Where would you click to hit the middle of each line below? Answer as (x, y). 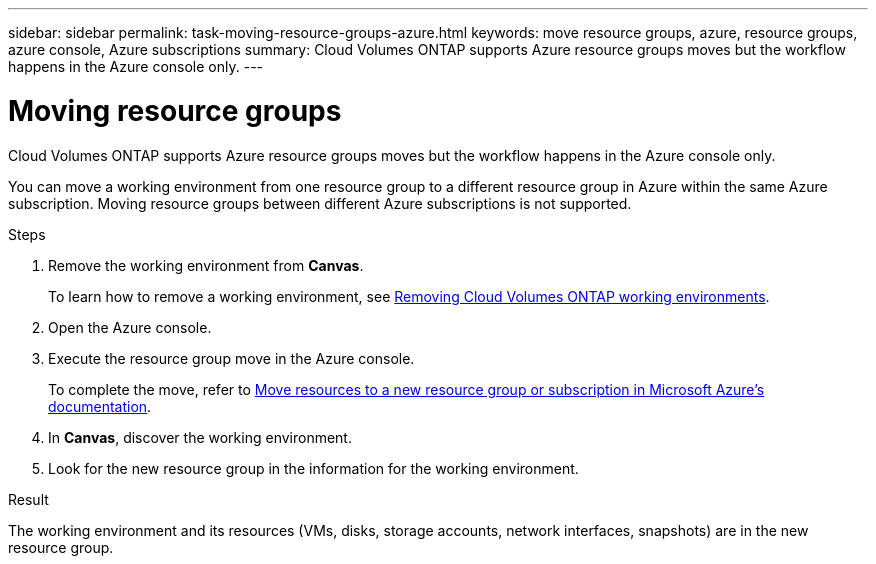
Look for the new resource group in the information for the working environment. (313, 468)
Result (28, 499)
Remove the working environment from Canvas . (206, 265)
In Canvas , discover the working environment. (200, 437)
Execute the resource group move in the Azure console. (231, 358)
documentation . (100, 406)
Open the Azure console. (130, 327)
